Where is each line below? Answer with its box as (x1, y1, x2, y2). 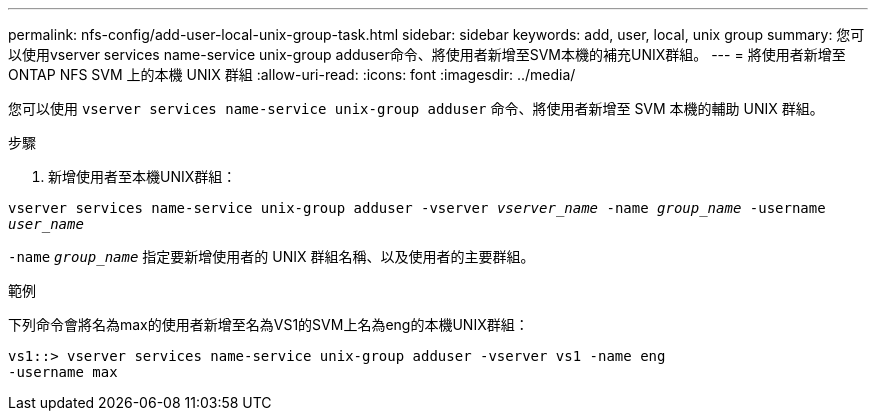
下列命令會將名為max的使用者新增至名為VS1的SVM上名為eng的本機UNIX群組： (8, 316, 529, 333)
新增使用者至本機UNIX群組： (48, 168, 237, 185)
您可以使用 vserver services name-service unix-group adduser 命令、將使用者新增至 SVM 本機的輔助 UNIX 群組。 (8, 100, 824, 117)
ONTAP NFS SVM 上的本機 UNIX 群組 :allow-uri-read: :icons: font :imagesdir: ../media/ (8, 66, 576, 83)
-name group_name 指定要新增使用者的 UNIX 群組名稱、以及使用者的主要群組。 (8, 248, 535, 265)
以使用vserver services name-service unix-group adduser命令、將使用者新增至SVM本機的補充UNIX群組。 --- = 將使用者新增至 (8, 46, 846, 63)
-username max (8, 364, 118, 380)
